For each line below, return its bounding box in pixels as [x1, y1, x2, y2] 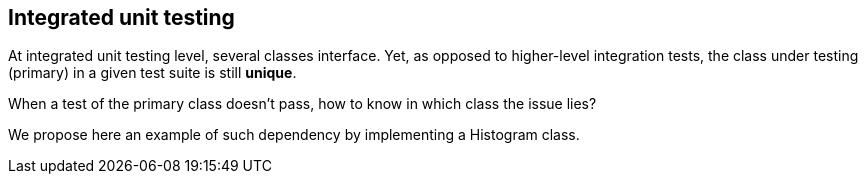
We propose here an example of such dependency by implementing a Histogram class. [8, 126, 580, 144]
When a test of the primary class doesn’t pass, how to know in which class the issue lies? [8, 95, 597, 113]
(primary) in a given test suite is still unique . [8, 64, 297, 82]
